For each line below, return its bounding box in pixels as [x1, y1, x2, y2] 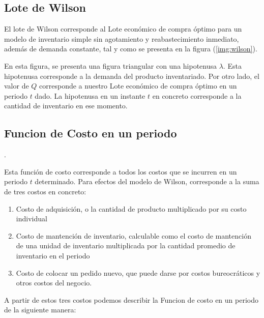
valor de [4, 80, 29, 91]
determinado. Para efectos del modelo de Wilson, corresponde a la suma [35, 176, 259, 187]
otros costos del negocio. [16, 277, 92, 288]
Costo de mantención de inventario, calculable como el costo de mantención [16, 230, 251, 241]
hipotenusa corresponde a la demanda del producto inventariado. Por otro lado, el [4, 70, 259, 81]
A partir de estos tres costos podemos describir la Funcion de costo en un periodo [4, 294, 258, 305]
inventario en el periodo [16, 250, 90, 261]
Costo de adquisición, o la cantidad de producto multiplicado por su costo [16, 203, 247, 214]
